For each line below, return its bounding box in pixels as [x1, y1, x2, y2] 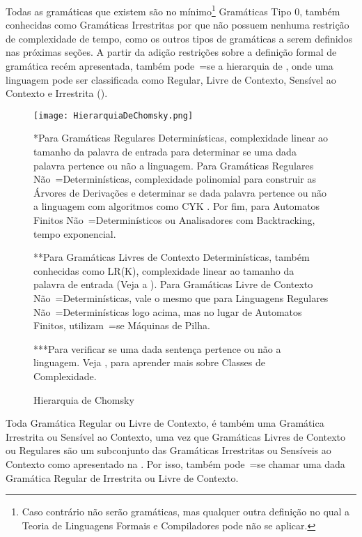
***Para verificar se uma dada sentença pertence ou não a [33, 341, 281, 356]
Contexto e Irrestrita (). [6, 86, 108, 100]
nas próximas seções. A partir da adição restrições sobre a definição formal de [6, 45, 337, 59]
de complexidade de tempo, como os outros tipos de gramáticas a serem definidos [6, 31, 352, 45]
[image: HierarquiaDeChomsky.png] [33, 110, 194, 121]
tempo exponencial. [33, 226, 116, 241]
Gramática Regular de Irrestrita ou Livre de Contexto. [6, 470, 239, 485]
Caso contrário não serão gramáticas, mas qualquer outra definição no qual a [22, 504, 350, 519]
